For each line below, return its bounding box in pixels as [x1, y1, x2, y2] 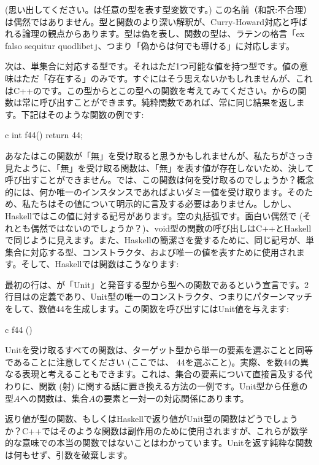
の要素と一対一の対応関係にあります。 [95, 391, 249, 404]
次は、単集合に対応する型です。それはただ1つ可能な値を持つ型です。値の [5, 60, 299, 72]
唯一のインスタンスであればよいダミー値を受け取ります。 [56, 185, 287, 198]
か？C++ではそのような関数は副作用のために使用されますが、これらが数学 [5, 424, 308, 437]
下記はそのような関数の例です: [21, 107, 144, 120]
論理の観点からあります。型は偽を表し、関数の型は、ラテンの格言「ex [21, 27, 305, 40]
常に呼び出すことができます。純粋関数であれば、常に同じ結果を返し [21, 96, 296, 109]
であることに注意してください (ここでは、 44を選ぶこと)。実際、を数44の [5, 355, 301, 368]
